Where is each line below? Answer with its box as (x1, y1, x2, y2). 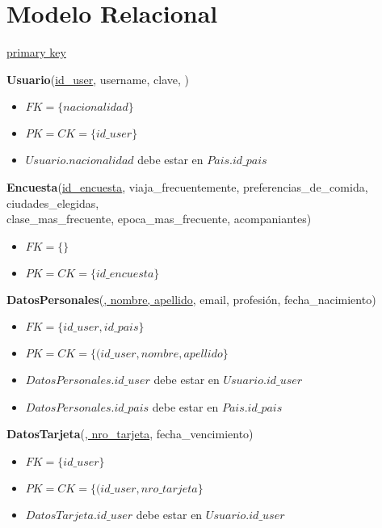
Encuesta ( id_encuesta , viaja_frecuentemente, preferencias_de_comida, (6, 178, 368, 195)
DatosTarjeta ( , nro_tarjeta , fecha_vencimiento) (6, 425, 254, 442)
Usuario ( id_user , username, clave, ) (6, 70, 190, 87)
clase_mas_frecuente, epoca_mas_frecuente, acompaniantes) (6, 210, 312, 227)
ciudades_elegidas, (6, 194, 99, 211)
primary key (6, 44, 66, 61)
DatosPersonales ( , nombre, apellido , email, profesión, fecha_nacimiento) (6, 290, 376, 307)
